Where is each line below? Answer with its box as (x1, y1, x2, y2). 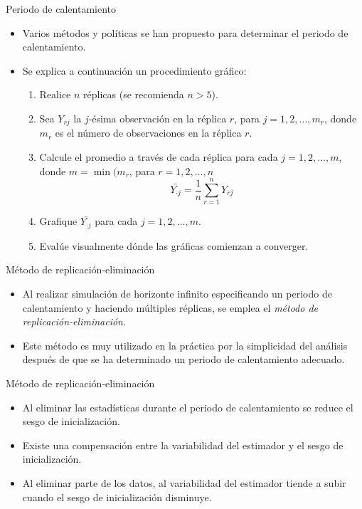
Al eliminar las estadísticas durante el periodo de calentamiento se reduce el (22, 399, 353, 414)
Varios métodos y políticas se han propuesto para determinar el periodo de (22, 25, 348, 40)
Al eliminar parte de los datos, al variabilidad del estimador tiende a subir (22, 475, 346, 490)
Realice (39, 87, 71, 102)
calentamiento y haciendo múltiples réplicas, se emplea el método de (22, 300, 319, 315)
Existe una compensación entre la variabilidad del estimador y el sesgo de (22, 437, 344, 452)
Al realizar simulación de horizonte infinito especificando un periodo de (22, 285, 332, 300)
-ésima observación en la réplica (88, 110, 227, 125)
